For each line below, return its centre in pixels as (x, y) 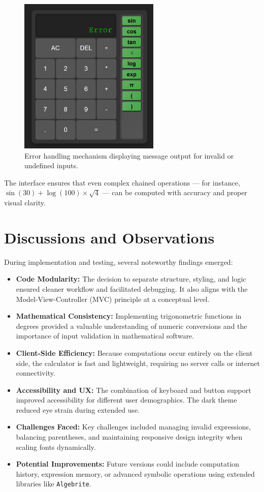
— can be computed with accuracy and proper (175, 192)
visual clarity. (25, 203)
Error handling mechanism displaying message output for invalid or (129, 155)
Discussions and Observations (109, 237)
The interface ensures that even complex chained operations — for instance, (122, 182)
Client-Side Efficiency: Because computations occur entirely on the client (134, 352)
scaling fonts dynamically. (56, 447)
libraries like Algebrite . (54, 484)
